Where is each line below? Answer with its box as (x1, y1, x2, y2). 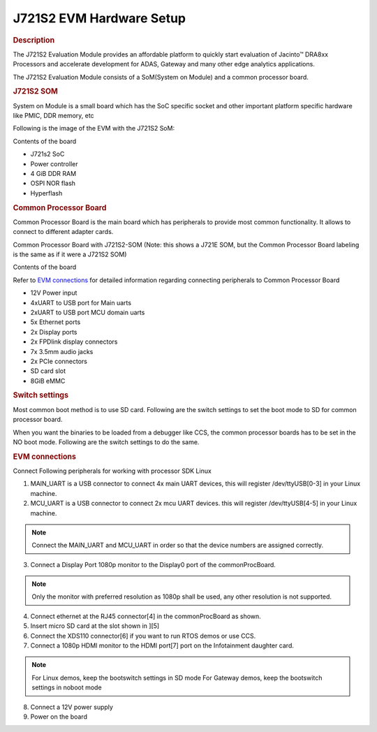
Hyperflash (30, 189, 63, 197)
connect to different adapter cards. (13, 228, 114, 236)
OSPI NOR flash (30, 179, 76, 188)
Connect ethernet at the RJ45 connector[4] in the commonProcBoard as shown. (30, 612, 261, 620)
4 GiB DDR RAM (30, 169, 77, 177)
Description (13, 35, 55, 45)
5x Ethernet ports (30, 318, 81, 326)
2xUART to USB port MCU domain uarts (30, 308, 145, 316)
